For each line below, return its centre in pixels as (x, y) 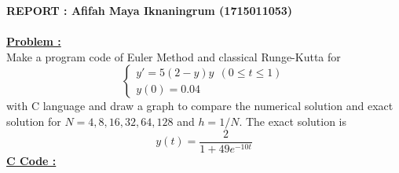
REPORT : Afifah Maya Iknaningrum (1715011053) (150, 10)
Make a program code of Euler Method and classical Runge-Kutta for (174, 56)
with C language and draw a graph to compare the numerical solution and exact (200, 106)
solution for (34, 121)
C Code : (31, 160)
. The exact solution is (293, 121)
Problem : (34, 41)
